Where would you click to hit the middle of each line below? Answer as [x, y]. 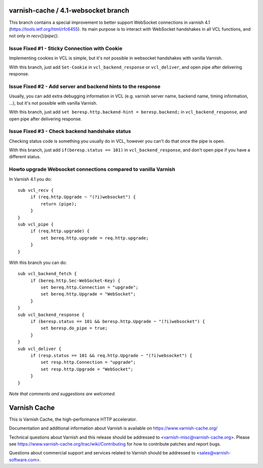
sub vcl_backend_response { [51, 315]
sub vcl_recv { [36, 190]
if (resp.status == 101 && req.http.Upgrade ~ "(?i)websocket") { [111, 355]
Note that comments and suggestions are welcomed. [62, 393]
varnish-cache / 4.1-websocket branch [69, 10]
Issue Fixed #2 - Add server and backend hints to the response [85, 86]
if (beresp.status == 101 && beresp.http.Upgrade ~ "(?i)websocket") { [118, 322]
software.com [23, 460]
